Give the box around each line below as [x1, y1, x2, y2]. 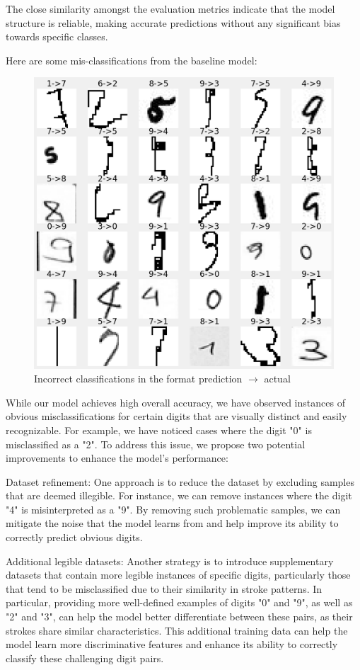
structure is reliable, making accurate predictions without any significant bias [6, 15, 341, 30]
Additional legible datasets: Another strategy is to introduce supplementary [6, 553, 334, 568]
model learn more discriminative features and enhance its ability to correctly [6, 637, 338, 652]
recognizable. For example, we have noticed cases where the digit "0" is [6, 422, 312, 437]
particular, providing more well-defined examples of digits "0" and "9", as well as [6, 595, 353, 610]
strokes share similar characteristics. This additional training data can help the [6, 623, 348, 637]
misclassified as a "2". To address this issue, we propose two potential [6, 436, 306, 451]
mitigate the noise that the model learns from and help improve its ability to [6, 516, 339, 530]
